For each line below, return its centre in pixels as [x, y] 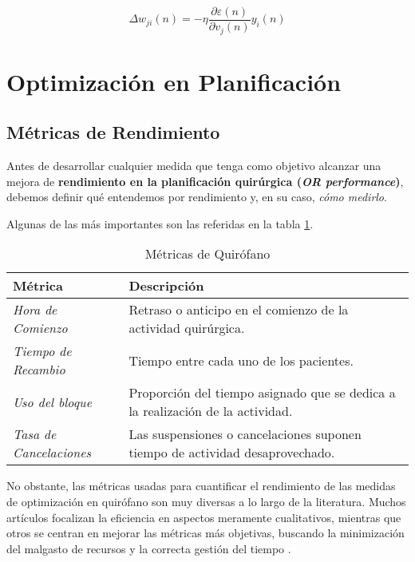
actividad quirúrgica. [187, 328]
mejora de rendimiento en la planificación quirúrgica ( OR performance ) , [205, 181]
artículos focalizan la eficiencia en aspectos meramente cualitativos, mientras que [204, 517]
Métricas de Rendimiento [113, 132]
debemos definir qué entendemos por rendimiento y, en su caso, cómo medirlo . [197, 197]
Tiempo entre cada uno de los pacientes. [241, 360]
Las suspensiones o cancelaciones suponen [245, 434]
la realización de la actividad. [211, 411]
